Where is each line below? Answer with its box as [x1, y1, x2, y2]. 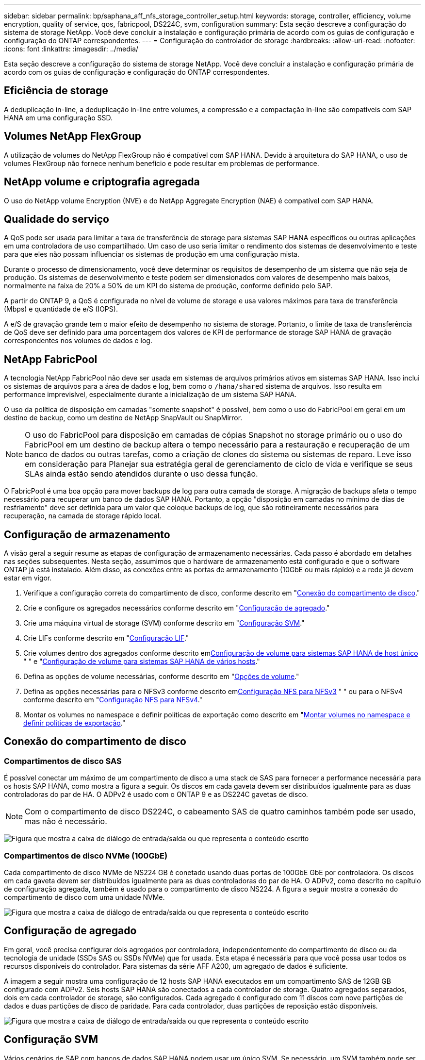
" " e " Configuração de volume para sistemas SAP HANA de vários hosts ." [23, 657, 260, 666]
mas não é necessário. [25, 816, 107, 827]
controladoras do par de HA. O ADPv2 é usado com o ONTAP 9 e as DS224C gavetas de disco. [4, 790, 308, 799]
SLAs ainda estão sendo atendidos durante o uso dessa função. [25, 469, 258, 479]
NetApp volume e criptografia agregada [4, 176, 200, 188]
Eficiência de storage [4, 84, 108, 97]
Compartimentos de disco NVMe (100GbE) [4, 850, 168, 861]
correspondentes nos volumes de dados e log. [4, 336, 152, 345]
